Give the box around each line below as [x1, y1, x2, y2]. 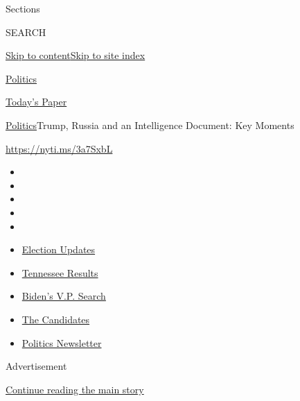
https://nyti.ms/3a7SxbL [6, 141, 113, 155]
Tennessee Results [21, 265, 98, 280]
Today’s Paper [6, 94, 67, 109]
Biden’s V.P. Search [21, 289, 106, 303]
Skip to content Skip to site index [6, 48, 145, 62]
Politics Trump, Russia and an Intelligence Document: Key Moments [6, 117, 294, 132]
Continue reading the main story [6, 382, 144, 396]
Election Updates [21, 242, 96, 257]
